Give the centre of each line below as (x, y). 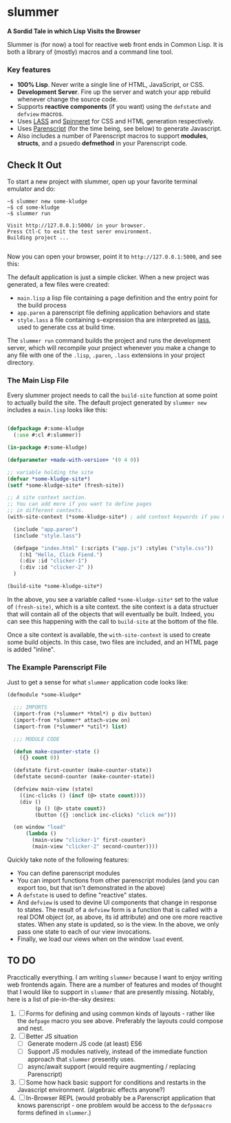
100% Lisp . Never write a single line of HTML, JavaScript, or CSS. (111, 85)
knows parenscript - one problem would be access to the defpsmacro (114, 1105)
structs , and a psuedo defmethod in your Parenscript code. (102, 143)
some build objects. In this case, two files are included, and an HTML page (113, 642)
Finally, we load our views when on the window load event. (100, 939)
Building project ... (38, 238)
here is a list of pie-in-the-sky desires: (61, 999)
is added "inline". (31, 649)
